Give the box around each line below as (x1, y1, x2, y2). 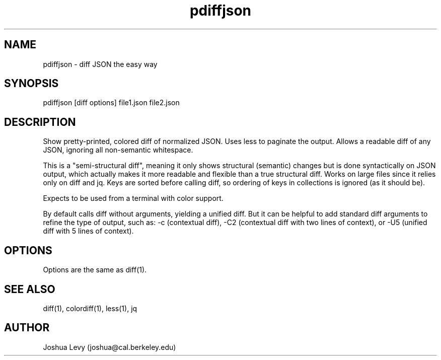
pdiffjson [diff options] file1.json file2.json (43, 98, 180, 107)
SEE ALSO (4, 282, 55, 296)
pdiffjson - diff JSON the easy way (43, 59, 158, 68)
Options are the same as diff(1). (43, 265, 147, 274)
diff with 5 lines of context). (43, 227, 134, 236)
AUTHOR (4, 321, 50, 334)
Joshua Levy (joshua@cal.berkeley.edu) (43, 342, 176, 351)
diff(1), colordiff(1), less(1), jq (43, 304, 137, 313)
